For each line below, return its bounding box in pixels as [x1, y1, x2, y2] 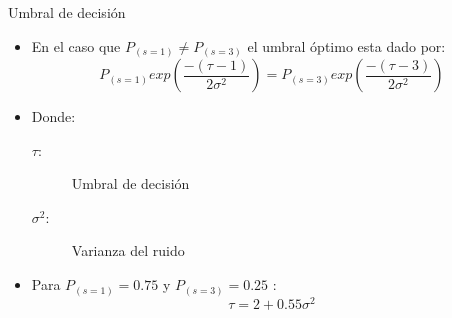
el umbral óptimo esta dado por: [247, 35, 446, 56]
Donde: [31, 106, 76, 127]
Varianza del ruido [71, 240, 185, 261]
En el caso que [31, 35, 121, 56]
